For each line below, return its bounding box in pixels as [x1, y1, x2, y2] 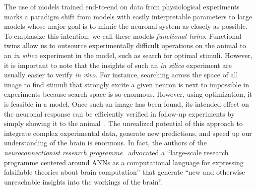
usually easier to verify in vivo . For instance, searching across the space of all [4, 69, 238, 80]
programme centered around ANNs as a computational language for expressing [4, 157, 244, 167]
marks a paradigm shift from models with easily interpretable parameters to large [4, 11, 253, 21]
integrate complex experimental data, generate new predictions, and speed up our [4, 127, 252, 138]
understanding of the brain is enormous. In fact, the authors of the [4, 137, 207, 148]
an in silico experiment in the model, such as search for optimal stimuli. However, [4, 50, 253, 60]
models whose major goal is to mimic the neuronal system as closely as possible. [4, 21, 248, 31]
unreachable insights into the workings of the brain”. [4, 176, 163, 187]
